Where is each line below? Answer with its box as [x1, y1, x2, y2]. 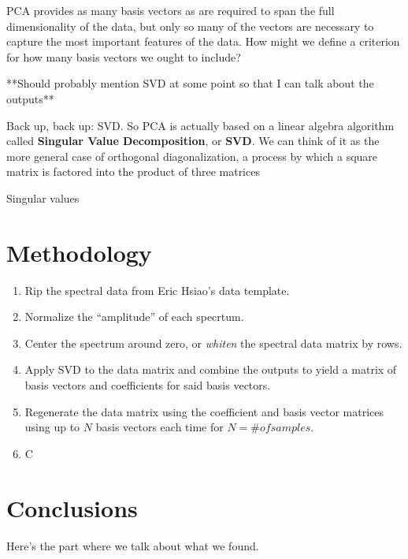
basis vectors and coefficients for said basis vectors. [24, 377, 271, 393]
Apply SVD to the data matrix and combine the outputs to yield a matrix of [24, 361, 397, 378]
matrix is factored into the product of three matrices [6, 163, 260, 180]
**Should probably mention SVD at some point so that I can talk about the [6, 75, 374, 91]
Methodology [6, 236, 152, 268]
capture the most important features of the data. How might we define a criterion [6, 33, 400, 50]
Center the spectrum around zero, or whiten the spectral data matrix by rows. [24, 334, 402, 351]
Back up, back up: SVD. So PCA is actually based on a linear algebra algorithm [6, 117, 395, 133]
